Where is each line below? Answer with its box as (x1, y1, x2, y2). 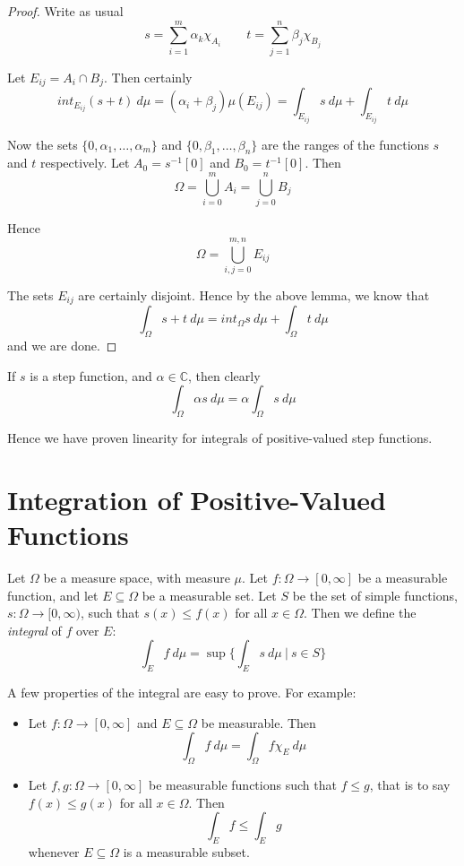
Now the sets (7, 134, 78, 153)
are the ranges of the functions (262, 134, 429, 153)
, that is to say (369, 775, 451, 794)
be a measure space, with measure (43, 567, 230, 586)
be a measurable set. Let (142, 585, 277, 604)
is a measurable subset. (123, 843, 250, 862)
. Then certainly (104, 67, 193, 86)
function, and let (7, 585, 99, 604)
